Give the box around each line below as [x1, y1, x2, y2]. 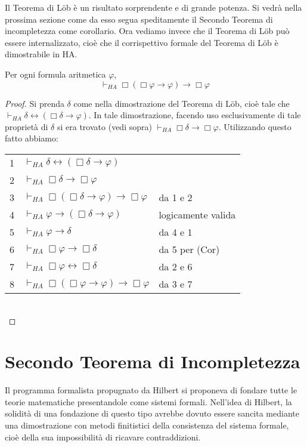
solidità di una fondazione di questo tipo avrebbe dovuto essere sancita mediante [5, 407, 299, 420]
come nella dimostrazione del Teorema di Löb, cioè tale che [73, 97, 290, 109]
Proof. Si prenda [5, 97, 64, 109]
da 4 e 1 [159, 224, 193, 239]
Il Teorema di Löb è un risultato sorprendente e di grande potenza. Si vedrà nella [5, 1, 302, 13]
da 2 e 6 [159, 259, 193, 273]
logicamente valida [159, 207, 236, 221]
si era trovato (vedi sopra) [57, 120, 152, 132]
